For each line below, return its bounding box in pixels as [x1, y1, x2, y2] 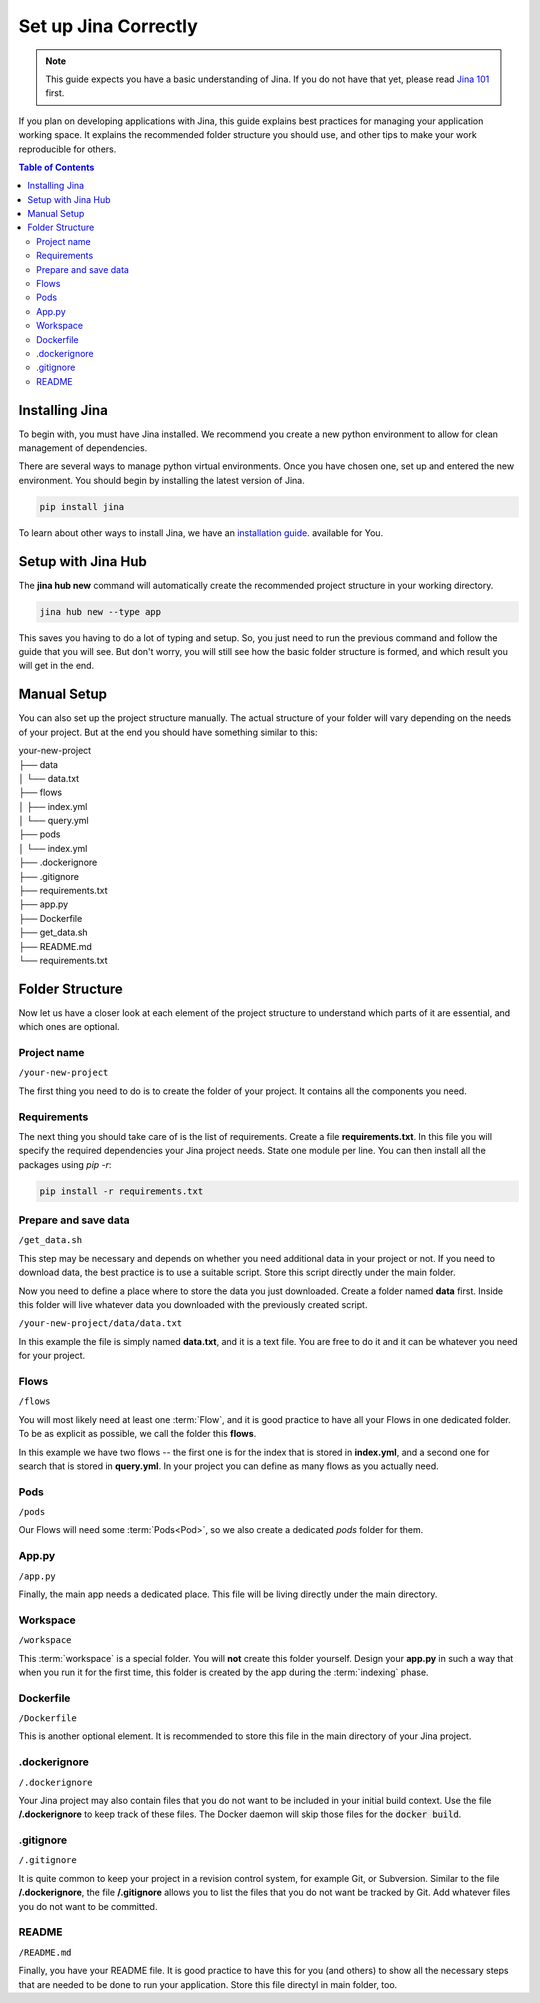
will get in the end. [18, 660, 95, 672]
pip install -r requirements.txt [39, 1185, 204, 1197]
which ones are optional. [18, 1021, 120, 1033]
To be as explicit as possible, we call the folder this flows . [18, 1428, 257, 1440]
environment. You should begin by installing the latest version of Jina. [18, 474, 305, 486]
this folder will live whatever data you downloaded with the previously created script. [18, 1299, 368, 1311]
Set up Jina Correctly [18, 15, 199, 37]
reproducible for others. [18, 143, 117, 155]
